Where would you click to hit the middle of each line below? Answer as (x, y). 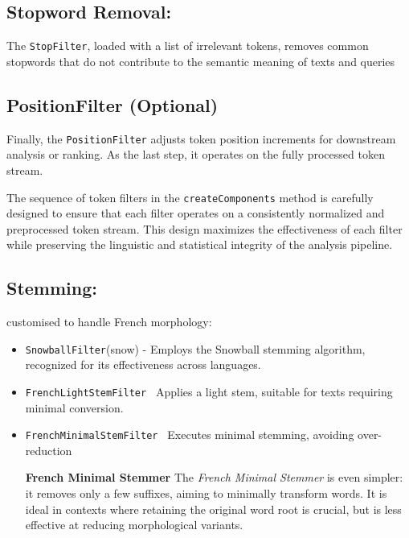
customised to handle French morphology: (109, 322)
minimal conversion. (74, 407)
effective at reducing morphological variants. (134, 525)
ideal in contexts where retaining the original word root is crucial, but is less (213, 509)
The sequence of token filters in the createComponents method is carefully (190, 197)
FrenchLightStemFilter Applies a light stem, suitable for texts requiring (209, 391)
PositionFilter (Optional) (112, 104)
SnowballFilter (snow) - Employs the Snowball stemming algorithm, (195, 348)
